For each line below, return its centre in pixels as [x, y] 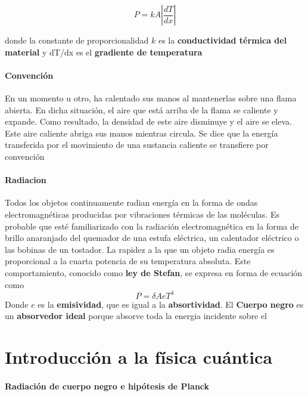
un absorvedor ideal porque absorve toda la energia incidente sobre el [136, 316]
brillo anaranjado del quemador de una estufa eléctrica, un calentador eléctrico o [152, 238]
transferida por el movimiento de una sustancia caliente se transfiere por [137, 145]
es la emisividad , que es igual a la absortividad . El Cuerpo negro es [171, 304]
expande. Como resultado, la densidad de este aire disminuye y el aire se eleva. [148, 121]
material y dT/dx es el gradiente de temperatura [104, 52]
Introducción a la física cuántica [139, 356]
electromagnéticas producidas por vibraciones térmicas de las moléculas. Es [142, 214]
